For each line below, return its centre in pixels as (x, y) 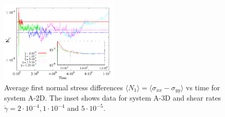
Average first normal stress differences (64, 87)
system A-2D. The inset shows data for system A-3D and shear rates (113, 98)
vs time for (203, 87)
